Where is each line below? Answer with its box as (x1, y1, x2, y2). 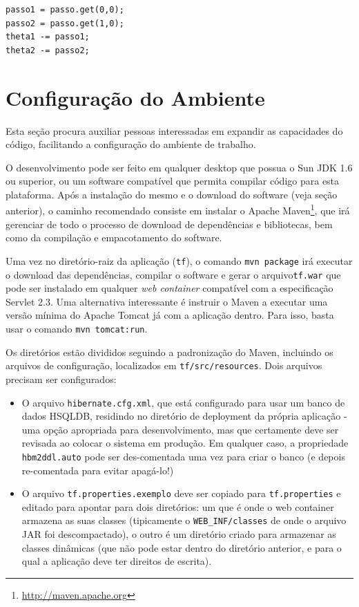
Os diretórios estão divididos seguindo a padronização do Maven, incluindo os (6, 344, 333, 359)
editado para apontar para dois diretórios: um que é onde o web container (21, 499, 334, 514)
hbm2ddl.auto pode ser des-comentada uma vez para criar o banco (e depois (21, 449, 345, 463)
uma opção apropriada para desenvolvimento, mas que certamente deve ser (21, 422, 339, 436)
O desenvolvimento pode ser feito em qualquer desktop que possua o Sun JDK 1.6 (6, 160, 353, 174)
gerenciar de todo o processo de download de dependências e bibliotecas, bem (6, 216, 333, 231)
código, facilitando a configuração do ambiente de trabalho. (6, 137, 256, 151)
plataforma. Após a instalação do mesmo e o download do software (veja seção (6, 187, 338, 201)
